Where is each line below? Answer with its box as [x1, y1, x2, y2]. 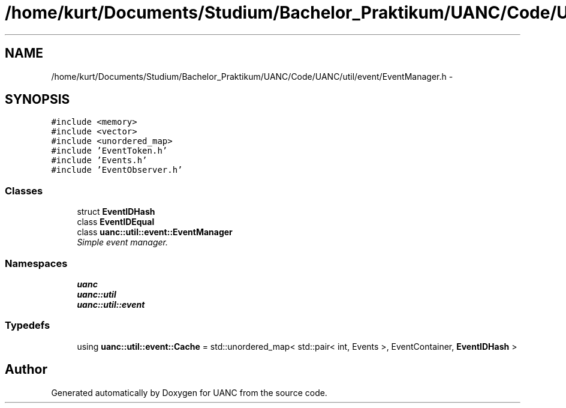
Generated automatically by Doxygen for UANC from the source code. [51, 387, 327, 398]
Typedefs [5, 319, 50, 332]
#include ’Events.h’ [51, 155, 147, 166]
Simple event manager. [77, 237, 168, 248]
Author [5, 362, 47, 377]
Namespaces [5, 257, 68, 269]
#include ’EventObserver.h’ [51, 165, 183, 175]
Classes [5, 184, 43, 197]
